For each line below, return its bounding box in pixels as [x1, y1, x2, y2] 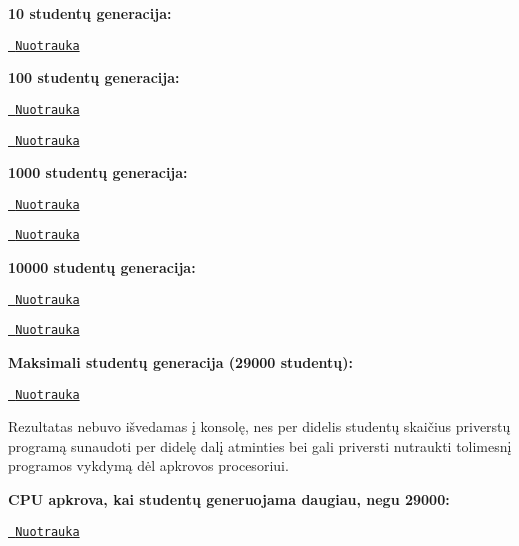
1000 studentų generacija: [8, 162, 188, 183]
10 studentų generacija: [8, 3, 172, 23]
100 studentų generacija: [8, 67, 180, 88]
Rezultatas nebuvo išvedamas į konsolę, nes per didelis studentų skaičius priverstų [8, 416, 511, 437]
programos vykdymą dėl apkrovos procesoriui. [8, 455, 289, 476]
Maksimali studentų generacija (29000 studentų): [8, 351, 354, 372]
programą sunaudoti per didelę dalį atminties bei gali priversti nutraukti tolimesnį [8, 435, 512, 456]
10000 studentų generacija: [8, 257, 196, 278]
